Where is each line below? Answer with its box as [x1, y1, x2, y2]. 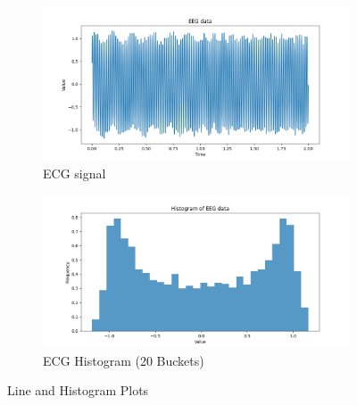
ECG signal [43, 163, 106, 182]
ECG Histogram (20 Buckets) [43, 351, 204, 369]
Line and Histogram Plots [7, 381, 149, 400]
